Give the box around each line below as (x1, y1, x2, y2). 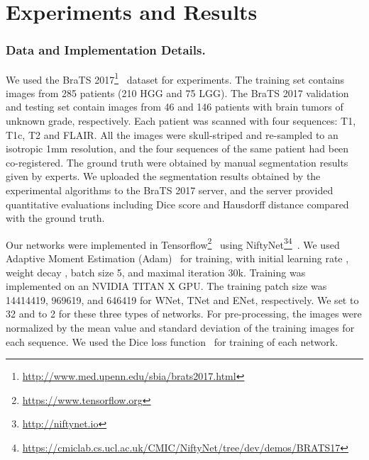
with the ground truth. (6, 211, 105, 225)
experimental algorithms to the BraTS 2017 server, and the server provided (6, 183, 334, 197)
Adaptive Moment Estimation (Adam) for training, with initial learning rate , (6, 251, 349, 266)
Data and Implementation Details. (6, 41, 206, 59)
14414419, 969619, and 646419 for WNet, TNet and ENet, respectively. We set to (6, 292, 359, 307)
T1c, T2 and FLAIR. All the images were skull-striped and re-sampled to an (6, 127, 338, 142)
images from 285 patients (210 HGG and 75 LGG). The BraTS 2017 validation (6, 85, 349, 100)
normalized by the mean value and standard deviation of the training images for (6, 320, 355, 335)
